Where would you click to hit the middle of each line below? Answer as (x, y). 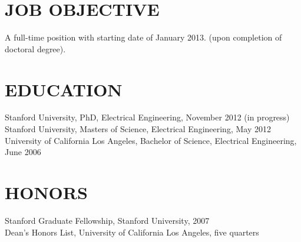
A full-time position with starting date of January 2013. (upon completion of (143, 37)
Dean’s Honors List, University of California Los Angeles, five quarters (132, 232)
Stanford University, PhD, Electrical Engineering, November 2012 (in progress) (147, 117)
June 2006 (23, 152)
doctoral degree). (35, 48)
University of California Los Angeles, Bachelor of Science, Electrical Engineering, (151, 140)
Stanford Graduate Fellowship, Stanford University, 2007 (107, 220)
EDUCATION (64, 89)
